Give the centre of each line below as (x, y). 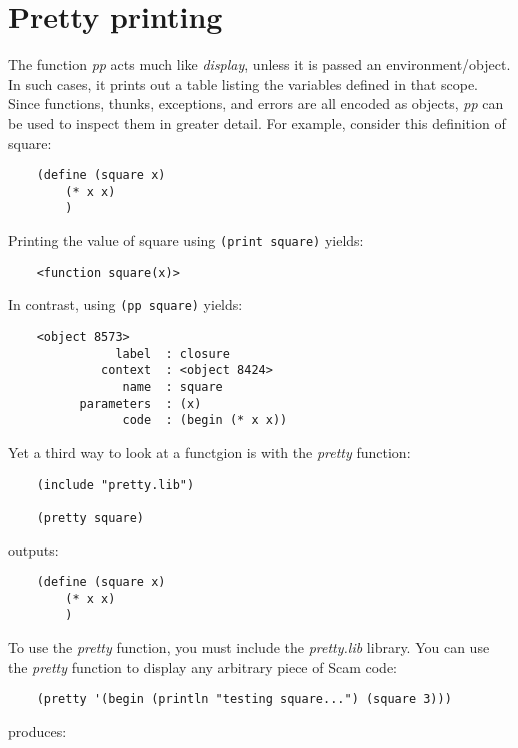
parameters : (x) (140, 403)
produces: (37, 730)
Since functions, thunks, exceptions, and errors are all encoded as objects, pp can (256, 103)
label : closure (172, 353)
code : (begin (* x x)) (205, 420)
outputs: (33, 549)
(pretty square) (90, 517)
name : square (172, 387)
